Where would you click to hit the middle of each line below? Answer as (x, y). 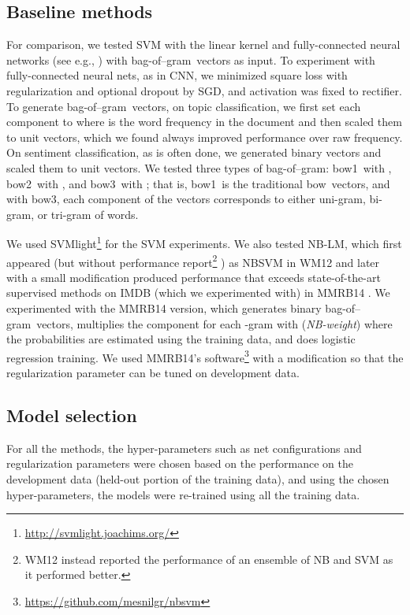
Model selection (72, 415)
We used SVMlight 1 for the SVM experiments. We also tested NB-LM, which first (204, 242)
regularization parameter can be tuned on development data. (153, 373)
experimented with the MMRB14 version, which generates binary (164, 308)
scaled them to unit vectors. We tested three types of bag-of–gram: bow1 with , (199, 167)
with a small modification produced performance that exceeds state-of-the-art (194, 277)
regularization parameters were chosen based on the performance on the (180, 463)
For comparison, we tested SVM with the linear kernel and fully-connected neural (203, 44)
